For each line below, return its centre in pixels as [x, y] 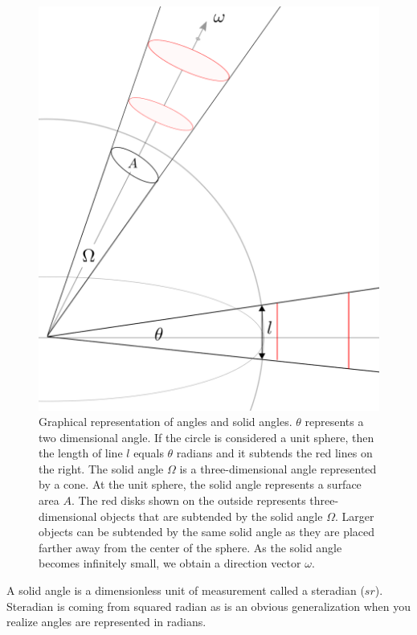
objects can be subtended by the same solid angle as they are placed [207, 532]
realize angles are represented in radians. [106, 622]
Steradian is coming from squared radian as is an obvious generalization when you [209, 606]
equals [149, 453]
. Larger [354, 516]
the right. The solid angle [101, 468]
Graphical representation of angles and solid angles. [166, 422]
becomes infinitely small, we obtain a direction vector [170, 563]
